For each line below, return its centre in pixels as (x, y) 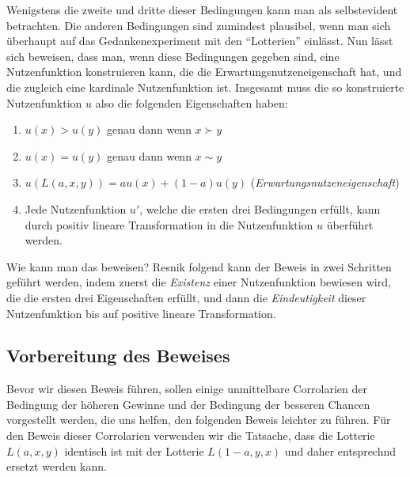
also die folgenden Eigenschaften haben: (192, 102)
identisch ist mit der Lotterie (134, 450)
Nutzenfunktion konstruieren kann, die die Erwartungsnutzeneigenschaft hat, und (204, 72)
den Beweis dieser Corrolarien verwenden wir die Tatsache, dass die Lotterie (191, 435)
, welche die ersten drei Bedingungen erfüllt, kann (260, 208)
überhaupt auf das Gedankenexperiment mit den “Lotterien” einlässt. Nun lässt (200, 41)
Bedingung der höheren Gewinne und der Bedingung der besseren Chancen (188, 404)
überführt (350, 224)
